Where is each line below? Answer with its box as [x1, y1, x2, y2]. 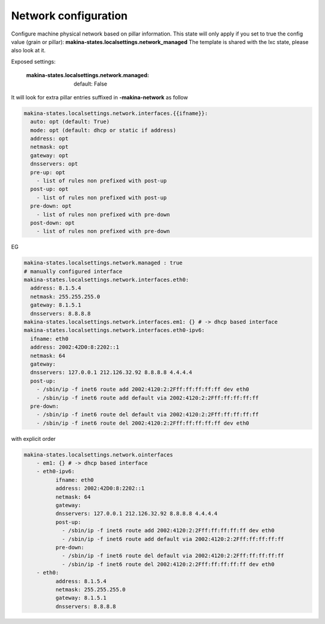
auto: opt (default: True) [30, 118, 110, 125]
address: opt [30, 136, 69, 142]
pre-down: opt [30, 202, 72, 210]
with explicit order [11, 435, 56, 442]
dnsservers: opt [30, 160, 78, 167]
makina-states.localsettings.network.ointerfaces [23, 451, 173, 458]
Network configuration [11, 9, 128, 22]
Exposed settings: [11, 58, 56, 65]
